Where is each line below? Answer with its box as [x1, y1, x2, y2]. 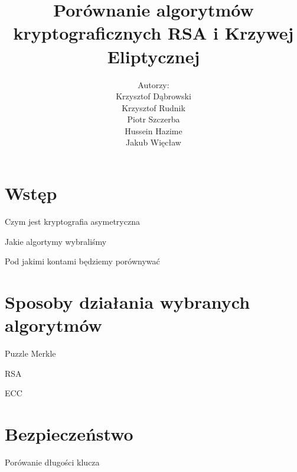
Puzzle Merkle [5, 347, 56, 360]
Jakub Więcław [126, 136, 181, 148]
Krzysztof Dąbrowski [116, 90, 191, 102]
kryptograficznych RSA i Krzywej [13, 21, 294, 45]
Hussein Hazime [125, 124, 182, 137]
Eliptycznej [107, 44, 200, 68]
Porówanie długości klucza [5, 456, 100, 468]
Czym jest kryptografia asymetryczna [5, 215, 140, 227]
